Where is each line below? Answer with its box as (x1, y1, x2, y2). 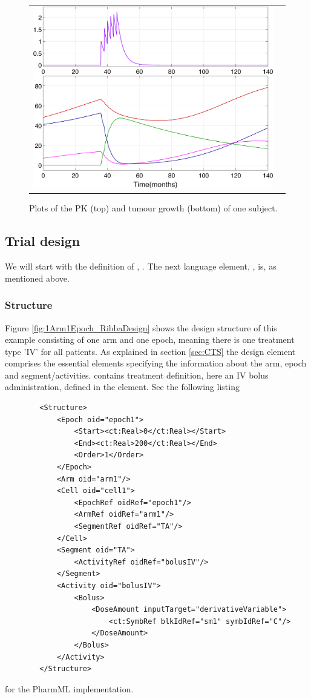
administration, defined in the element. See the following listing (5, 380, 240, 393)
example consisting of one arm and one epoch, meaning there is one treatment (5, 333, 295, 346)
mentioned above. (5, 271, 70, 284)
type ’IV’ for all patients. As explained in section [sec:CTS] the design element (5, 345, 296, 357)
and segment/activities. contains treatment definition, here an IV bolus (5, 368, 269, 381)
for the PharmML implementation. (5, 682, 134, 695)
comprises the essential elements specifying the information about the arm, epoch (5, 357, 307, 369)
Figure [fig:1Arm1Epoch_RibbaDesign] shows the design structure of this (5, 321, 277, 334)
